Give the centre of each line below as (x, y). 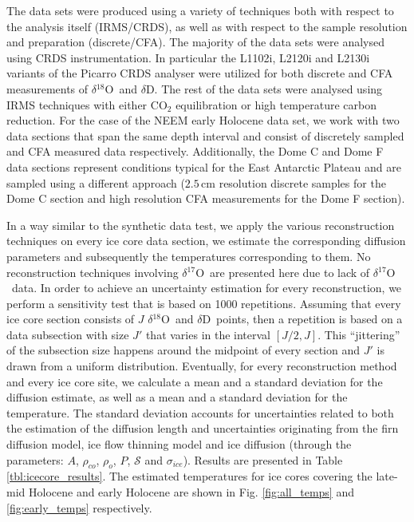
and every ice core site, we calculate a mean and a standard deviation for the (195, 381)
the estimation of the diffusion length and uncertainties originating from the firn (203, 428)
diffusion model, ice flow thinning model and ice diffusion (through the (179, 444)
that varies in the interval (208, 334)
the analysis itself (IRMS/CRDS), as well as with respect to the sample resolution (207, 26)
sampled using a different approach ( (96, 182)
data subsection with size (68, 334)
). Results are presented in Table (263, 459)
